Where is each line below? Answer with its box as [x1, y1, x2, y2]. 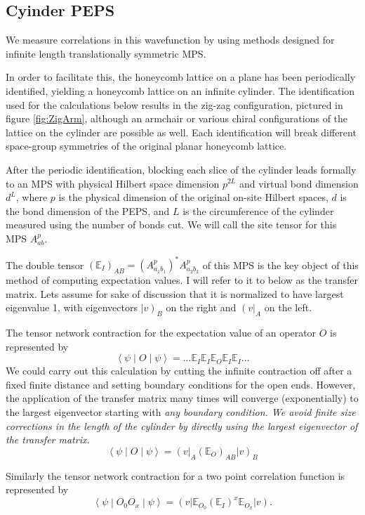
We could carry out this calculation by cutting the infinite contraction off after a [6, 363, 352, 378]
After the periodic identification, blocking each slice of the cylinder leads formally [6, 162, 357, 176]
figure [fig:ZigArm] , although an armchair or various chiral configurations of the [6, 111, 348, 126]
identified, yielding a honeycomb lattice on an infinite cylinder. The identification [6, 83, 355, 98]
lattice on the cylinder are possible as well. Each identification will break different [6, 124, 357, 139]
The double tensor [6, 257, 84, 272]
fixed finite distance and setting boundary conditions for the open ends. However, [6, 377, 356, 391]
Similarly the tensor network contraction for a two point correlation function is [6, 468, 345, 483]
